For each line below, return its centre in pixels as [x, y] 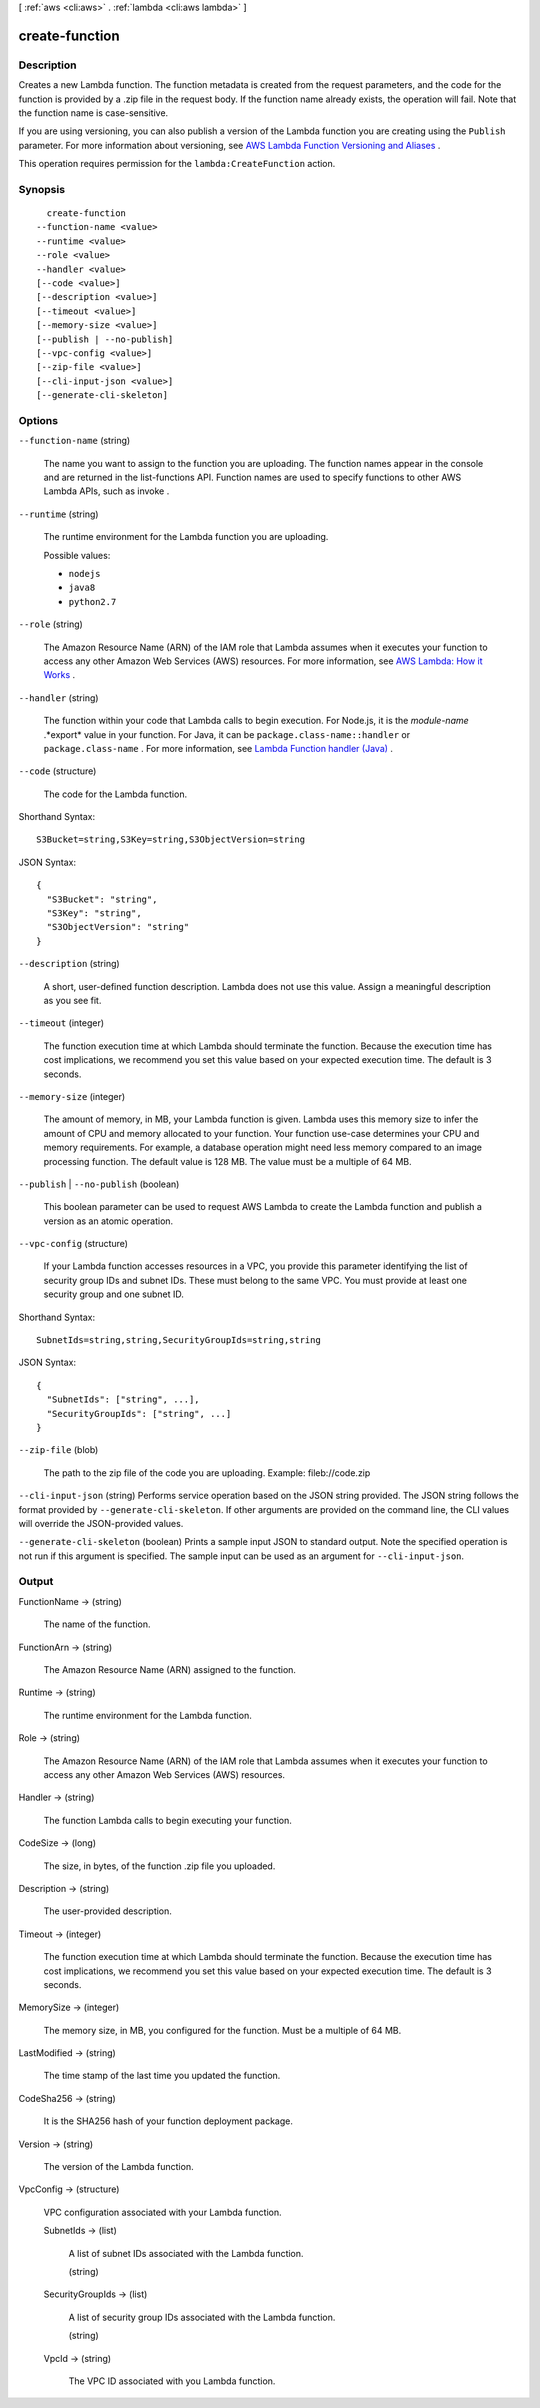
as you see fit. [72, 1000]
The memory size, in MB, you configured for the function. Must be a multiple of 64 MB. [222, 2030]
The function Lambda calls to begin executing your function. [167, 1820]
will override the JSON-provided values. [101, 1523]
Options [38, 420]
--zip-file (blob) [58, 1450]
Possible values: [77, 555]
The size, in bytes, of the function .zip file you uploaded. [159, 1866]
